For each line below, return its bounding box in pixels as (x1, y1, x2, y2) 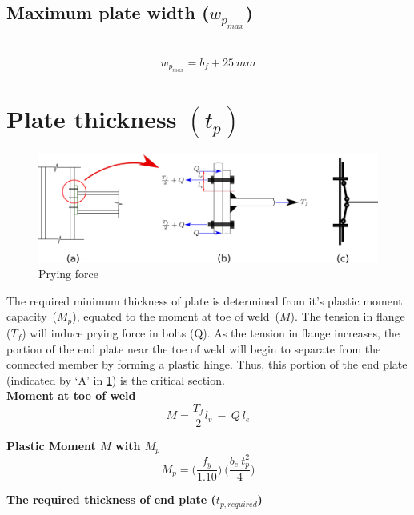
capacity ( (6, 308, 57, 325)
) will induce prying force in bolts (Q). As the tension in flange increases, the (22, 324, 400, 341)
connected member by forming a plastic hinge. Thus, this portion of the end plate (6, 356, 408, 373)
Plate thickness (6, 102, 177, 135)
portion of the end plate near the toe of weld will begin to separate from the (6, 340, 381, 357)
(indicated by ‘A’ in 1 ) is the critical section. (6, 371, 225, 388)
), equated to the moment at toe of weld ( (72, 308, 279, 325)
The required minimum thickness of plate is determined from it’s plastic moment (6, 292, 403, 309)
